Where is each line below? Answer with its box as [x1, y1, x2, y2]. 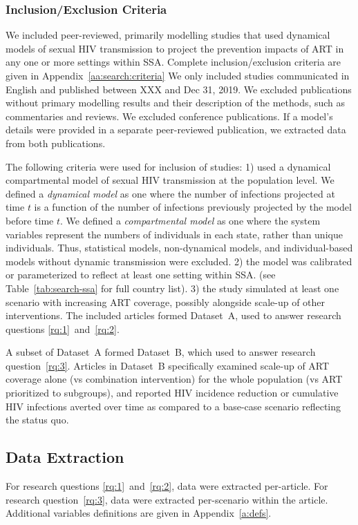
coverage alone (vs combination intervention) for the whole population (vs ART [6, 372, 343, 386]
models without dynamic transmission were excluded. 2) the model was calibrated [6, 254, 352, 268]
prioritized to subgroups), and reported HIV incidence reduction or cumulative [6, 385, 339, 400]
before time [6, 213, 54, 227]
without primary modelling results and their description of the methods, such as [6, 95, 346, 110]
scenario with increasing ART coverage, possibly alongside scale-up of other [6, 294, 326, 309]
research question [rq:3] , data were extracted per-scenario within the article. [6, 492, 328, 506]
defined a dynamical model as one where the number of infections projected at [6, 186, 335, 200]
